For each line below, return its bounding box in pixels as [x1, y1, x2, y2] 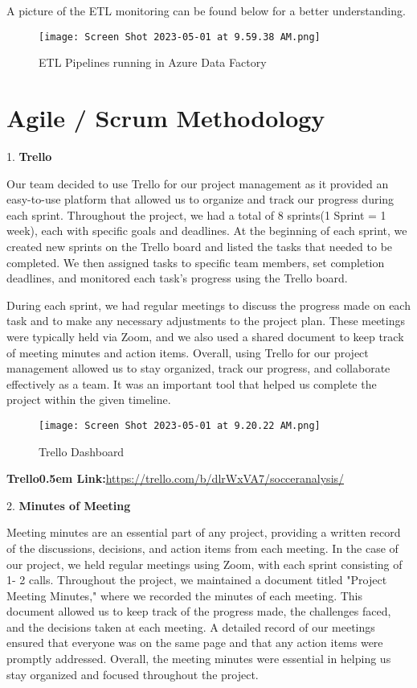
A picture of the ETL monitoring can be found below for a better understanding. [6, 2, 406, 19]
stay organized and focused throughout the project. [6, 665, 259, 682]
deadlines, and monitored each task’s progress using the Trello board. [6, 270, 348, 286]
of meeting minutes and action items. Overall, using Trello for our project [6, 344, 369, 360]
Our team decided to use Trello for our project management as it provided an [6, 175, 389, 192]
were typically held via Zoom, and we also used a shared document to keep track [6, 328, 404, 344]
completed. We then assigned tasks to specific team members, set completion [6, 253, 385, 270]
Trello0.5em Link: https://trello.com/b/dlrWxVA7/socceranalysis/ [6, 470, 345, 487]
